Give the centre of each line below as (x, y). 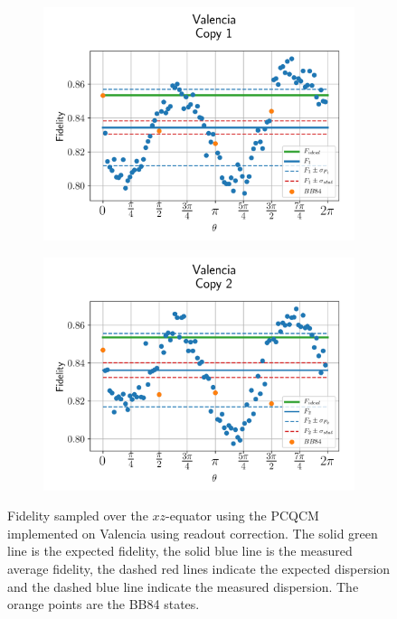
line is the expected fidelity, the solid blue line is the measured (180, 551)
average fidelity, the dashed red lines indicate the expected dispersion (199, 568)
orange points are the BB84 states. (104, 604)
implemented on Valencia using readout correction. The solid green (193, 533)
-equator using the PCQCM (242, 516)
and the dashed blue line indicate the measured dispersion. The (183, 586)
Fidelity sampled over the (78, 516)
